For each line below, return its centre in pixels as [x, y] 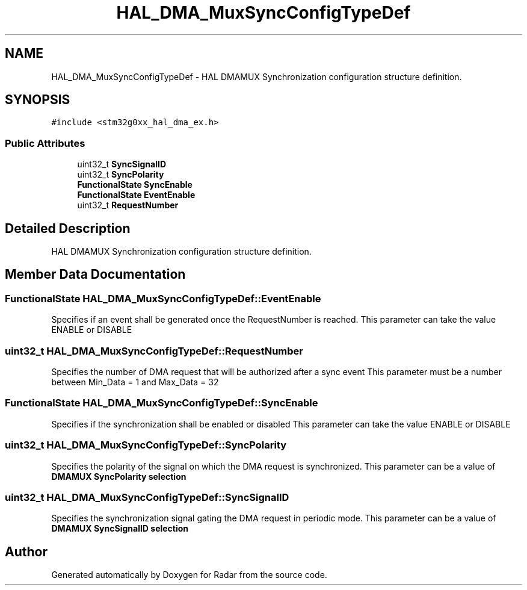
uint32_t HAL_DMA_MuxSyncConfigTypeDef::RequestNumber [154, 351]
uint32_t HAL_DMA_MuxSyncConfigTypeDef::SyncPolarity [146, 445]
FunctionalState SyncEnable [135, 185]
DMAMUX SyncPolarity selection [119, 476]
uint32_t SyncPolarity [121, 175]
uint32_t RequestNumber [128, 205]
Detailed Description [68, 228]
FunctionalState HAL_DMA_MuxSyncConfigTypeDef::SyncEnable [162, 403]
